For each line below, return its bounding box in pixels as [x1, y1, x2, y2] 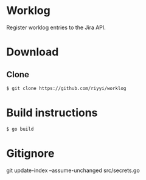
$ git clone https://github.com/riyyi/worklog [6, 85, 127, 91]
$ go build [6, 126, 34, 132]
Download [6, 45, 59, 59]
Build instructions [6, 106, 98, 119]
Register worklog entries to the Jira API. [6, 24, 106, 31]
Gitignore [6, 147, 55, 160]
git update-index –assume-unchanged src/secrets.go [6, 167, 140, 174]
